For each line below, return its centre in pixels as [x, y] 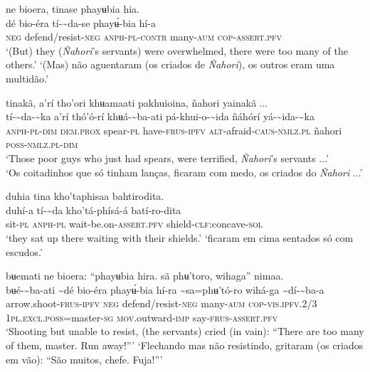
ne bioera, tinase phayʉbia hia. [73, 9]
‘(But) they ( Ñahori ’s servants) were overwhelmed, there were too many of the [177, 50]
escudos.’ [24, 251]
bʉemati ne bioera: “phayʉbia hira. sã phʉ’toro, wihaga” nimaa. [145, 276]
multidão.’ [27, 78]
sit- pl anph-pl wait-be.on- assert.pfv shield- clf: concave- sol [134, 224]
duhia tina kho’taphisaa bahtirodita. [85, 196]
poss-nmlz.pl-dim [42, 144]
